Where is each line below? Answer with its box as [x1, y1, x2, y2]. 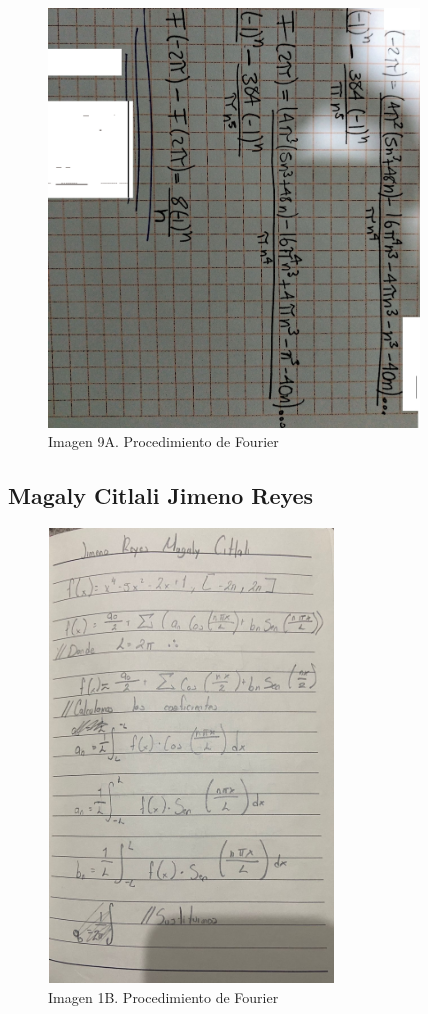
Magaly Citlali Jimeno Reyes [8, 480, 314, 511]
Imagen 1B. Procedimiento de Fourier [48, 987, 279, 1008]
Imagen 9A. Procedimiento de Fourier [48, 431, 279, 452]
